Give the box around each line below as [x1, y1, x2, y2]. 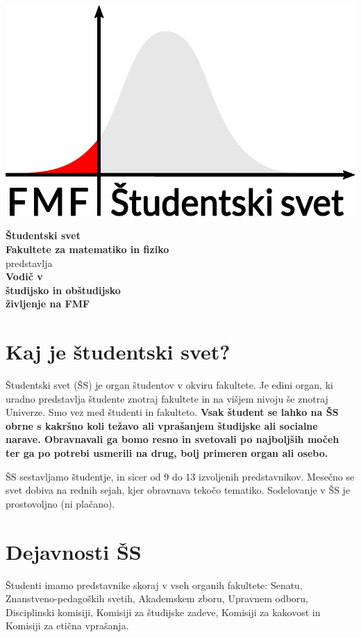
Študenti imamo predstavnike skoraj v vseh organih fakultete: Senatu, [6, 577, 303, 592]
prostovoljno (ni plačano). [6, 496, 115, 510]
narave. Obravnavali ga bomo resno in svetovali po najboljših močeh [6, 432, 339, 446]
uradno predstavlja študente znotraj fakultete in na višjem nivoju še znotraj [6, 391, 328, 405]
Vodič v [6, 269, 43, 284]
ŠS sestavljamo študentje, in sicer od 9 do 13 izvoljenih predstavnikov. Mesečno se [6, 469, 355, 483]
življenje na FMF [6, 296, 90, 311]
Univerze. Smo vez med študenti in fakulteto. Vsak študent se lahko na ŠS [6, 405, 339, 419]
